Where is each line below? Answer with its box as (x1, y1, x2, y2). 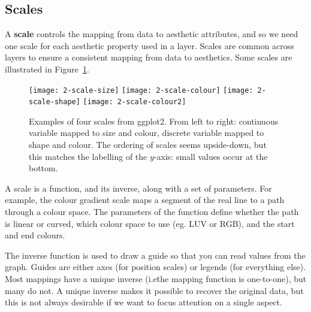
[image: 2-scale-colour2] (83, 98, 186, 107)
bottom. (29, 162, 58, 174)
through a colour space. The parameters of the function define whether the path (5, 205, 299, 218)
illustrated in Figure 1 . (5, 62, 89, 75)
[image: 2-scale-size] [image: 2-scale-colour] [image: (29, 86, 253, 95)
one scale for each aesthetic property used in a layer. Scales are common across (5, 39, 294, 52)
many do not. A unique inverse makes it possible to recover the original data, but (5, 284, 304, 296)
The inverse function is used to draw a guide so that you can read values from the (5, 249, 306, 261)
